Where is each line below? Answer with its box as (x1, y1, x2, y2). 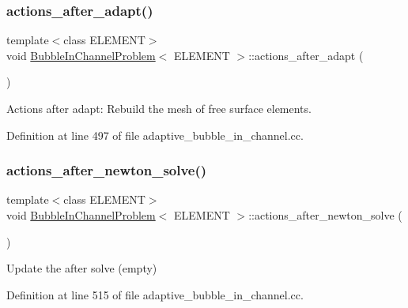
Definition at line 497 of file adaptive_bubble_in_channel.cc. (6, 126, 304, 143)
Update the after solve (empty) (6, 260, 157, 276)
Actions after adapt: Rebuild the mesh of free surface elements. (6, 100, 312, 116)
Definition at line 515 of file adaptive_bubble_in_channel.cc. (6, 286, 304, 302)
